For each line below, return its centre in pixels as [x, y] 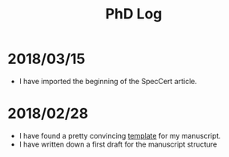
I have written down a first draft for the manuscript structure [118, 144]
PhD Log [134, 14]
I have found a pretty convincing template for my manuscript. [120, 135]
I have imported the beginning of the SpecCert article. [108, 81]
